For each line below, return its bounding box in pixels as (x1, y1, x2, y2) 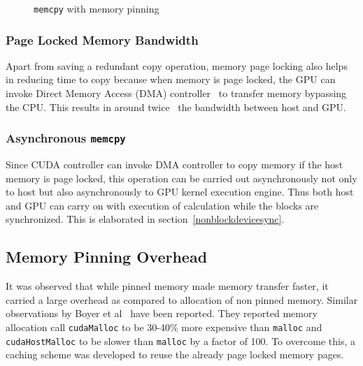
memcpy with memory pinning (34, 1, 159, 15)
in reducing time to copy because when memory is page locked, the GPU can (6, 72, 336, 87)
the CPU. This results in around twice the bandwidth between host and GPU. (6, 99, 347, 114)
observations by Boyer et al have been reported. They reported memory (6, 306, 318, 321)
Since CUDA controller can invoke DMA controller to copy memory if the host (6, 157, 343, 172)
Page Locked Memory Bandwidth (6, 31, 199, 48)
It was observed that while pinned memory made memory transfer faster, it (6, 279, 329, 293)
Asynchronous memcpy (6, 129, 126, 147)
